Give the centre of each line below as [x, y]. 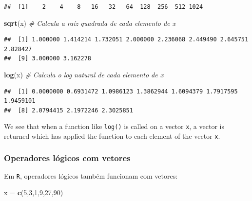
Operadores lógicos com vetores [67, 157]
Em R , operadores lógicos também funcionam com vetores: [91, 175]
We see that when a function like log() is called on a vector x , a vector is [114, 126]
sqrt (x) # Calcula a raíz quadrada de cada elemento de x [90, 23]
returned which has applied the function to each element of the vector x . [112, 136]
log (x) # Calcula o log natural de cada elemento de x [84, 74]
